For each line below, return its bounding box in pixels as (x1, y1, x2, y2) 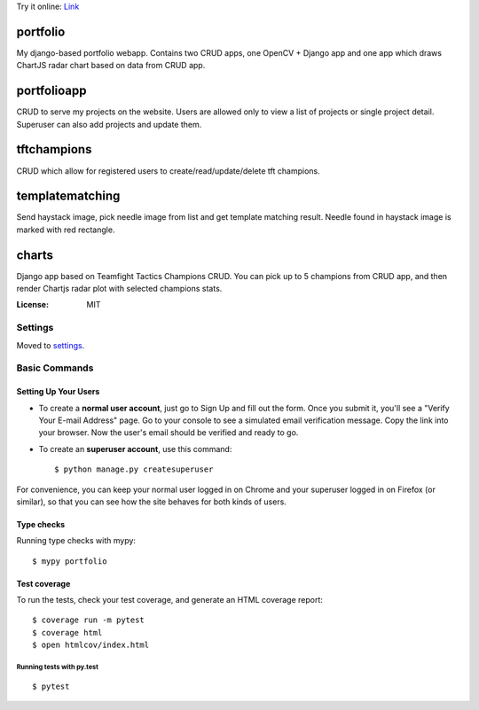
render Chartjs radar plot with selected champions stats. (16, 284, 223, 294)
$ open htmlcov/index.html (32, 640, 150, 651)
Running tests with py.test (16, 663, 99, 672)
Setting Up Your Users (16, 386, 100, 397)
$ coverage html (32, 628, 103, 637)
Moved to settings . (16, 339, 85, 350)
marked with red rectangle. (16, 224, 115, 235)
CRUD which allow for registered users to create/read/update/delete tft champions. (16, 165, 321, 176)
